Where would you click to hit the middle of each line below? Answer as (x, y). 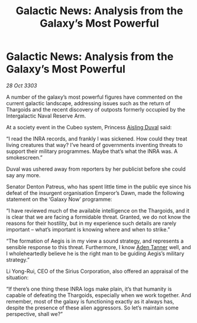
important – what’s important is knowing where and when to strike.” (88, 229)
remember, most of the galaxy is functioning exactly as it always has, (90, 301)
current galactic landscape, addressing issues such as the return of (88, 103)
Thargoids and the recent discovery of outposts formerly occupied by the (96, 109)
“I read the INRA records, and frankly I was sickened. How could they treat (97, 138)
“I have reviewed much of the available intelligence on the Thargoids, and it (98, 210)
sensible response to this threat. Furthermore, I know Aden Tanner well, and (98, 247)
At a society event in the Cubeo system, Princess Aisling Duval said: (89, 127)
